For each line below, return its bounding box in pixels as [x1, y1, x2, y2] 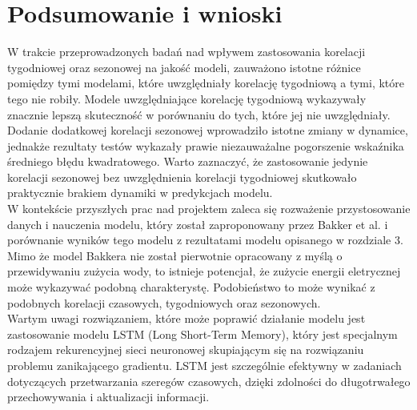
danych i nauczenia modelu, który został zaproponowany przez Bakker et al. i [7, 215, 388, 232]
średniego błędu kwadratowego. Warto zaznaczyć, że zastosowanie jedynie [7, 153, 368, 170]
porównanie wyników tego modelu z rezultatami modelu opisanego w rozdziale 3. [7, 231, 403, 248]
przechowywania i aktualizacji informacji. [7, 388, 210, 405]
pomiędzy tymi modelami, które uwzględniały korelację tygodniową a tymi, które [7, 74, 404, 91]
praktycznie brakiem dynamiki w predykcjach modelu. [7, 184, 273, 201]
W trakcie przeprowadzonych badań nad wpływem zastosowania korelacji [7, 43, 366, 60]
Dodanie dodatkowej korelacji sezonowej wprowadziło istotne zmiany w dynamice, [7, 122, 408, 139]
